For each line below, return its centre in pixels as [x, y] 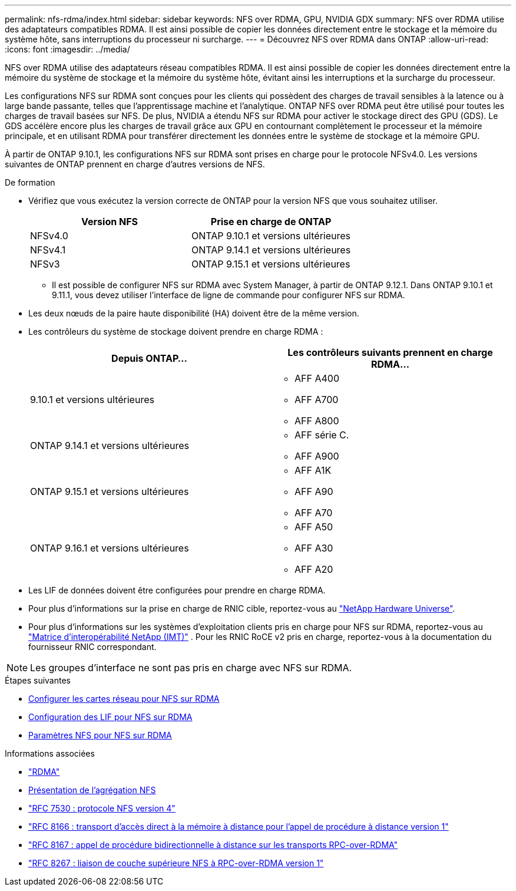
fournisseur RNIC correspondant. [92, 647]
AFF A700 [317, 400]
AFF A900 [317, 456]
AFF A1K [313, 470]
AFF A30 [314, 548]
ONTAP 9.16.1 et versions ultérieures [110, 548]
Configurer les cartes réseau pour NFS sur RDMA [124, 699]
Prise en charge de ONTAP [271, 222]
